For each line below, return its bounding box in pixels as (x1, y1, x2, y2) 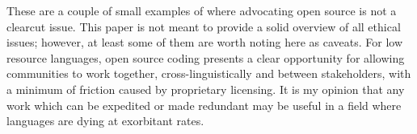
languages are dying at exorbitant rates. (6, 112, 204, 129)
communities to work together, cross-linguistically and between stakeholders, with (6, 65, 411, 82)
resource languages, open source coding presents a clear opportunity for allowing (6, 49, 405, 66)
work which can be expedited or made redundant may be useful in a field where (6, 96, 402, 113)
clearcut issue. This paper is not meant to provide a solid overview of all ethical (6, 18, 401, 35)
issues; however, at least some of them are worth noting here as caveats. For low (6, 34, 403, 51)
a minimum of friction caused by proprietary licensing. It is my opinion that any (6, 80, 405, 97)
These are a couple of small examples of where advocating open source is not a (6, 2, 397, 18)
